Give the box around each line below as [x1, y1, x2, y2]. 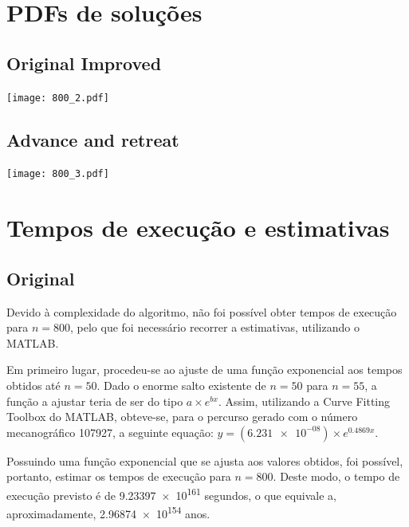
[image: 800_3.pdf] [6, 168, 109, 180]
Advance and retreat [6, 127, 179, 151]
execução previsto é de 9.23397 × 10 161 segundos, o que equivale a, [6, 485, 337, 503]
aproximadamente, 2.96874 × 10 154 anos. [6, 503, 210, 521]
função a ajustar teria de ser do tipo [6, 392, 183, 409]
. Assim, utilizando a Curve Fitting [218, 392, 391, 409]
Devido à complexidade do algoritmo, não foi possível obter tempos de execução [6, 303, 397, 320]
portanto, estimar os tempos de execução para [6, 468, 231, 485]
